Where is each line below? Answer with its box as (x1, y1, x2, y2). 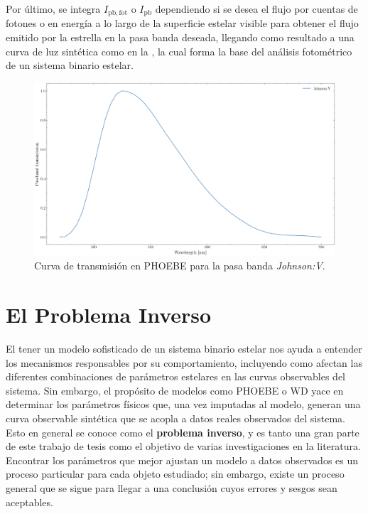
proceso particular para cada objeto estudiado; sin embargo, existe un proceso (6, 466, 345, 481)
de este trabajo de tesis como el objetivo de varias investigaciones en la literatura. (6, 439, 361, 454)
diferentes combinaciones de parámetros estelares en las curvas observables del (6, 369, 346, 384)
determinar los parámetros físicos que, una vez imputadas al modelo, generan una (6, 397, 361, 412)
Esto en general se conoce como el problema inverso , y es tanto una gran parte (6, 424, 359, 439)
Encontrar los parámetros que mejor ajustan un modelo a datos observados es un (6, 452, 359, 467)
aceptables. (6, 494, 53, 509)
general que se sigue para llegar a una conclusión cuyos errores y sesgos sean (6, 480, 337, 495)
